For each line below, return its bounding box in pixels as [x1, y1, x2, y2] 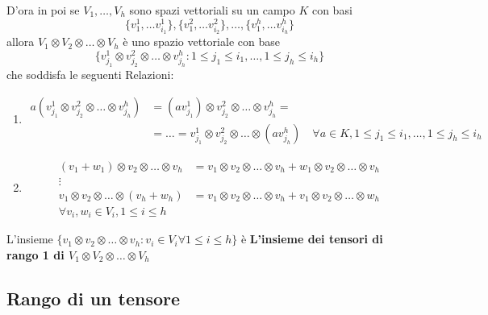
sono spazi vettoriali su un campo [129, 2, 295, 18]
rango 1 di [6, 246, 65, 263]
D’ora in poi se [6, 2, 80, 18]
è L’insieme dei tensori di [240, 230, 383, 247]
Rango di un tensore [6, 285, 181, 310]
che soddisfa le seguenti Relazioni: [6, 66, 174, 83]
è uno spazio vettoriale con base [123, 33, 280, 50]
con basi [311, 2, 352, 18]
